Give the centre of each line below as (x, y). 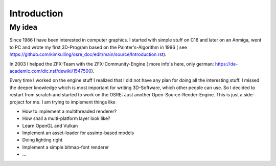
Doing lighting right (42, 140)
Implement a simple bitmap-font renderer (66, 147)
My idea (24, 27)
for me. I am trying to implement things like (71, 102)
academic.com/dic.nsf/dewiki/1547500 (50, 71)
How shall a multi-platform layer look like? (66, 118)
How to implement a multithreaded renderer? (70, 111)
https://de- (226, 64)
